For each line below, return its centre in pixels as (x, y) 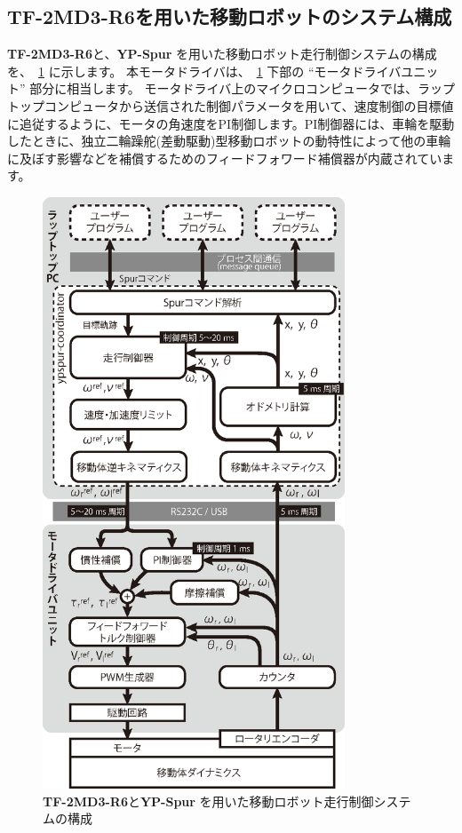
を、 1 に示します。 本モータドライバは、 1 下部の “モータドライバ (204, 71)
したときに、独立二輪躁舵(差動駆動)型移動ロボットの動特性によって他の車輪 (229, 141)
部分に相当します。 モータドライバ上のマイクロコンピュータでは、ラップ (242, 88)
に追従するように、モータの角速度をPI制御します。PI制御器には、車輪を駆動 (231, 123)
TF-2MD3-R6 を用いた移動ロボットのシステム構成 (230, 16)
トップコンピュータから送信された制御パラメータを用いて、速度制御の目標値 (231, 105)
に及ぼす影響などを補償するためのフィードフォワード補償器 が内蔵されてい (225, 158)
